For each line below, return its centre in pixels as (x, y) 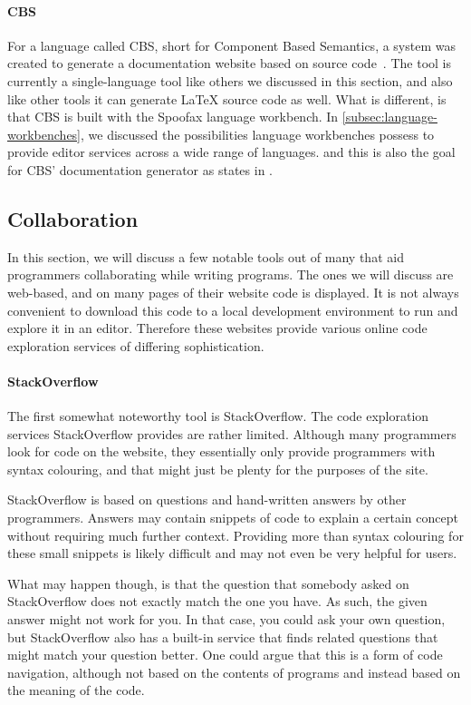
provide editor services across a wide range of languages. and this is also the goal (231, 152)
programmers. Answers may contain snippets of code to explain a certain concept (233, 518)
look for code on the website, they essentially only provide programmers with (221, 451)
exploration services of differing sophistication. (136, 345)
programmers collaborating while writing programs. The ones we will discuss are (231, 274)
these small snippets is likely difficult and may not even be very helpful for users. (232, 553)
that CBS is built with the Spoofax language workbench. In (173, 117)
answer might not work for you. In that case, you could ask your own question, (226, 619)
